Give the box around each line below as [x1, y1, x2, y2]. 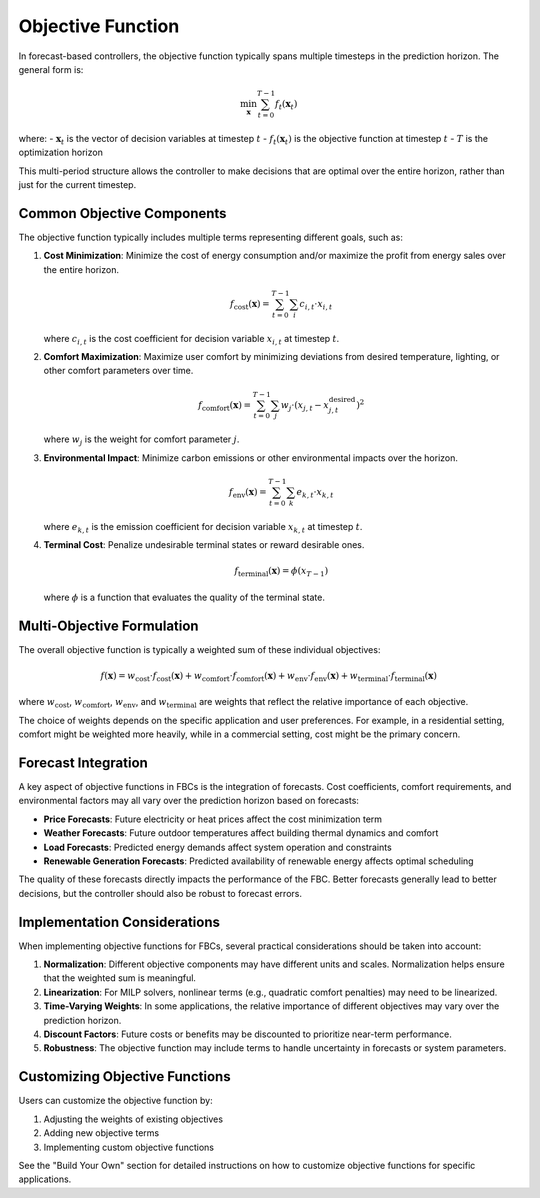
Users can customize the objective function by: [18, 1095, 214, 1107]
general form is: [18, 63, 84, 75]
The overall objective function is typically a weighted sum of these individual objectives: [18, 643, 381, 655]
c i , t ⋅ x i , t [299, 298, 333, 312]
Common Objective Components [18, 205, 227, 222]
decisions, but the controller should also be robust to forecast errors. [18, 887, 302, 899]
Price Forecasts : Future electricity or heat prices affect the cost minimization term [43, 813, 383, 825]
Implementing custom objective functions [43, 1141, 215, 1153]
